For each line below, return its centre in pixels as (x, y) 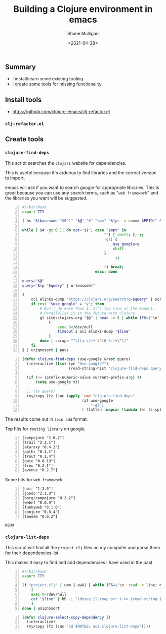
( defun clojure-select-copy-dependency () (66, 617)
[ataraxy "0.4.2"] (41, 447)
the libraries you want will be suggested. (46, 198)
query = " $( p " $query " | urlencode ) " (59, 285)
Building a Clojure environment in (83, 9)
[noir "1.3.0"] (38, 489)
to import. (15, 178)
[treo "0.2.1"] (38, 466)
